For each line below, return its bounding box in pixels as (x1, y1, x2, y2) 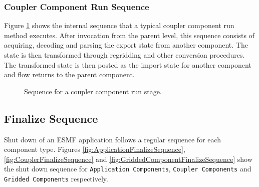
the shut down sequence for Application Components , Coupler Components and (4, 163, 251, 174)
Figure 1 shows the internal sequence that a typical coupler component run (4, 20, 234, 31)
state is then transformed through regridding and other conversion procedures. (4, 50, 245, 60)
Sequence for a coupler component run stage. (24, 86, 162, 96)
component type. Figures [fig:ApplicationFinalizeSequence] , (4, 144, 185, 154)
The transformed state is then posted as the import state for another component (4, 59, 251, 70)
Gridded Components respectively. (4, 173, 108, 184)
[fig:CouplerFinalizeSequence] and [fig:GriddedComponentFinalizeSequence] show (4, 153, 252, 164)
